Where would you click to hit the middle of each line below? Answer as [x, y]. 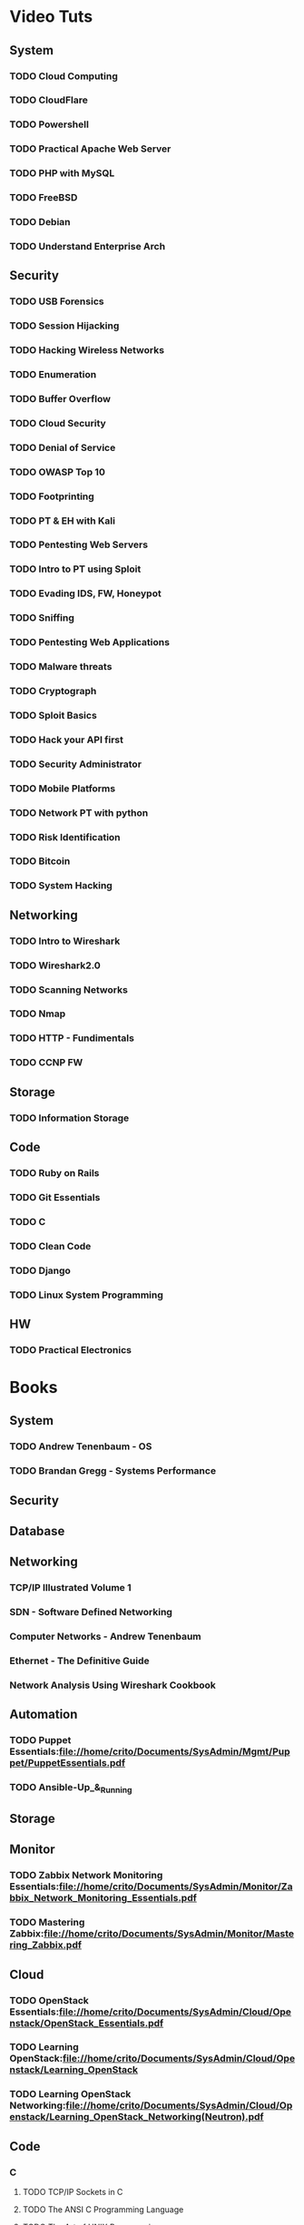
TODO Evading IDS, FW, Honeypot [85, 593]
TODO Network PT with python [79, 812]
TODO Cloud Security [58, 423]
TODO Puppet [40, 1740]
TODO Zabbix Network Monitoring [86, 1876]
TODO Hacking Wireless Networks [87, 350]
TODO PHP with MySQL [62, 173]
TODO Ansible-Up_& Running [71, 1789]
